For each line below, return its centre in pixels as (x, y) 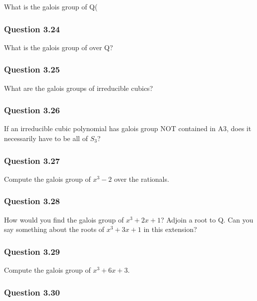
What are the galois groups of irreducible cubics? (79, 88)
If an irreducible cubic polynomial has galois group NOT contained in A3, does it (128, 128)
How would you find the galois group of (64, 219)
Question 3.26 (32, 110)
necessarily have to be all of (46, 138)
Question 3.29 (32, 251)
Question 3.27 (32, 160)
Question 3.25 (32, 69)
